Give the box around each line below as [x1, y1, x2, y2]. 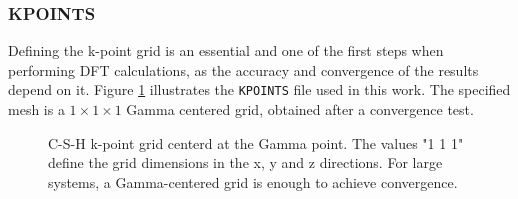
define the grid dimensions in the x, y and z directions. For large [48, 152, 443, 173]
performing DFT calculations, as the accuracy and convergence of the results [8, 59, 479, 80]
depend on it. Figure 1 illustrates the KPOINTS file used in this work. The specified [8, 79, 511, 100]
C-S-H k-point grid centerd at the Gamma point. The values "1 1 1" [48, 132, 464, 153]
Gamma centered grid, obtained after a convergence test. [126, 99, 474, 120]
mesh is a [8, 99, 65, 120]
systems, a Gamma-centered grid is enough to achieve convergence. [48, 171, 458, 192]
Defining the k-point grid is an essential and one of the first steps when [8, 40, 444, 61]
